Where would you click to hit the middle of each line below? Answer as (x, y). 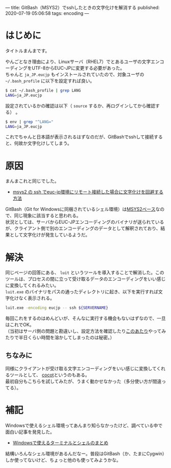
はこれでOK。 (20, 325)
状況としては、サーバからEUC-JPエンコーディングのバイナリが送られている (85, 222)
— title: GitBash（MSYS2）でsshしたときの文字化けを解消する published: (82, 7)
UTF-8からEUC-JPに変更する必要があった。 (78, 68)
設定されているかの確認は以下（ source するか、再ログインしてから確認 (80, 105)
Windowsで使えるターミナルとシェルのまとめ (60, 442)
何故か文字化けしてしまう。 (43, 143)
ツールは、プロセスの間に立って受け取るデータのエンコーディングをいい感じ (86, 279)
